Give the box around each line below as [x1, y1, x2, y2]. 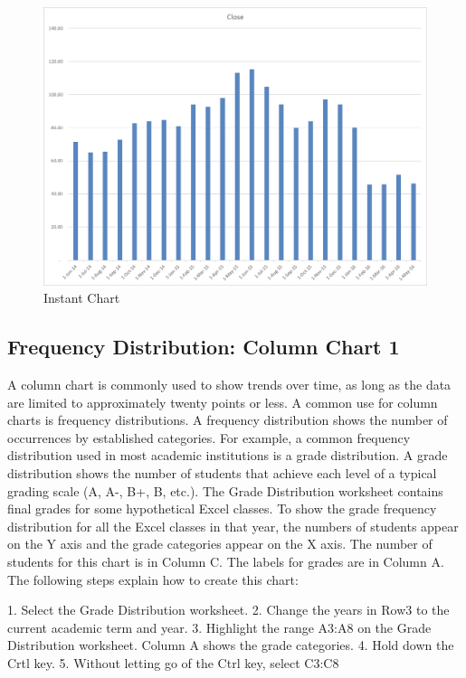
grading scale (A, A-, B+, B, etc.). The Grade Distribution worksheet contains [7, 481, 443, 500]
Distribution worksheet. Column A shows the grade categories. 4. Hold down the [7, 636, 454, 654]
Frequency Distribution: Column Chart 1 [7, 333, 400, 361]
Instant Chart [43, 288, 120, 307]
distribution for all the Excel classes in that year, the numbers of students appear [7, 516, 459, 535]
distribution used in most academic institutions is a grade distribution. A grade [7, 446, 448, 465]
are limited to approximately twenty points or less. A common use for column [7, 392, 438, 411]
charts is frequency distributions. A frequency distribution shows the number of [7, 410, 448, 429]
